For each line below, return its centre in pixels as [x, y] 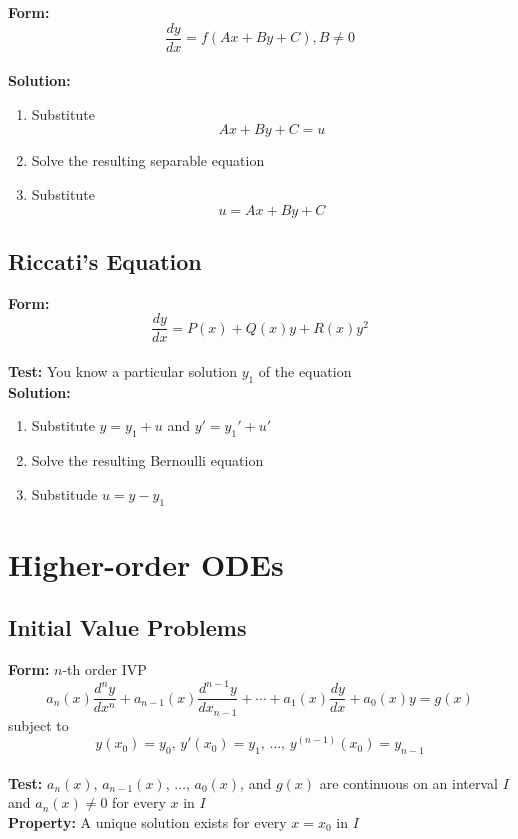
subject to [38, 724]
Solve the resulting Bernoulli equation [147, 460]
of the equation [305, 371]
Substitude [64, 493]
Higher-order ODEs [146, 563]
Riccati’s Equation [105, 261]
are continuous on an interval [408, 782]
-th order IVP [104, 669]
